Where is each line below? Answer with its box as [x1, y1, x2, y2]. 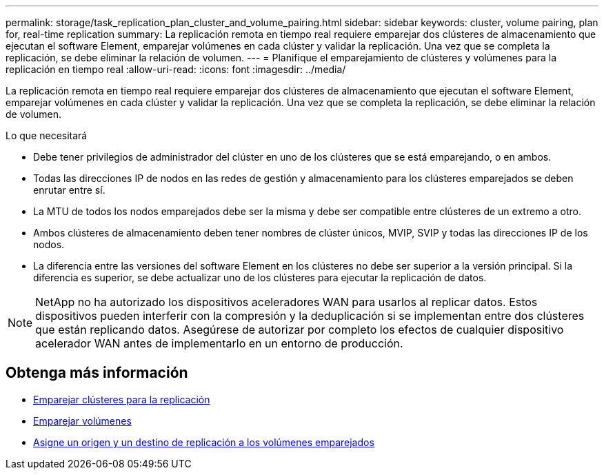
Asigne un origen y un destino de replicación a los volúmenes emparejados [33, 436, 374, 448]
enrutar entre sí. [33, 184, 105, 196]
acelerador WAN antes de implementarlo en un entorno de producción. [35, 336, 403, 350]
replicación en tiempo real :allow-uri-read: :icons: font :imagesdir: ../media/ [6, 63, 346, 75]
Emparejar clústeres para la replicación [33, 393, 210, 405]
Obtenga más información [6, 364, 188, 382]
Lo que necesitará [6, 130, 88, 141]
